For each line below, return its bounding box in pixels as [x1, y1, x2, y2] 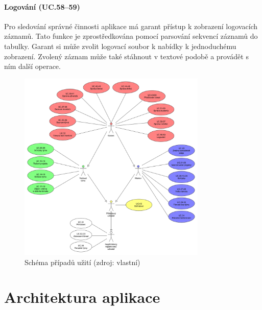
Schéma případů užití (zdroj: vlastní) [25, 256, 140, 267]
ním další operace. [4, 61, 61, 71]
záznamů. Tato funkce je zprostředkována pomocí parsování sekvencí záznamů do [4, 31, 258, 41]
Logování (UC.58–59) [4, 1, 80, 12]
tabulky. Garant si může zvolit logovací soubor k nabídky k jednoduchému [4, 40, 236, 51]
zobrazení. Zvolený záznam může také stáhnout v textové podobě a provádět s [4, 51, 249, 61]
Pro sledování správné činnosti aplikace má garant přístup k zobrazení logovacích [4, 20, 258, 31]
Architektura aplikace [4, 287, 160, 307]
